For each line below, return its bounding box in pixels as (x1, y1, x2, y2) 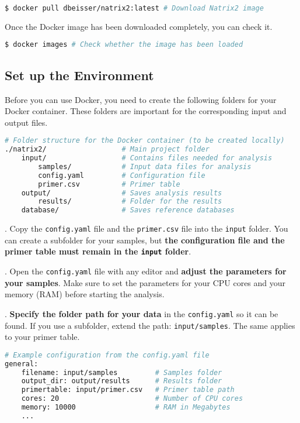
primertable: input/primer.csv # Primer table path (21, 386, 235, 394)
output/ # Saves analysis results (21, 188, 222, 197)
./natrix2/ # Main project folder (5, 145, 210, 154)
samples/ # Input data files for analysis (38, 162, 252, 171)
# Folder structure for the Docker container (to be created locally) (5, 136, 285, 145)
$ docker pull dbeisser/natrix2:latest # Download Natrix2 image (5, 4, 264, 12)
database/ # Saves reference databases (21, 206, 235, 215)
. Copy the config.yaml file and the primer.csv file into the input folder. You (5, 222, 288, 235)
